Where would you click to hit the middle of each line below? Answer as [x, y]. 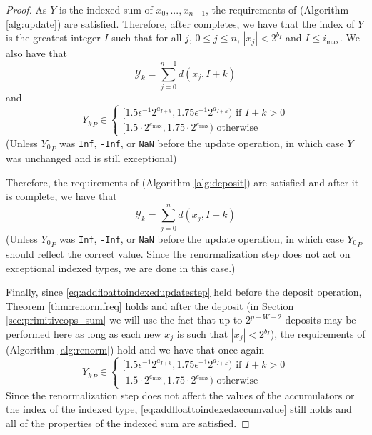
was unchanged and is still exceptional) [91, 157]
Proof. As [26, 9]
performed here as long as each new [84, 334]
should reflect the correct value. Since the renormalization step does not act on [178, 254]
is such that [202, 334]
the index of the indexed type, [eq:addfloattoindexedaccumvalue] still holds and [179, 409]
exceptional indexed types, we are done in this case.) [121, 267]
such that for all [147, 37]
